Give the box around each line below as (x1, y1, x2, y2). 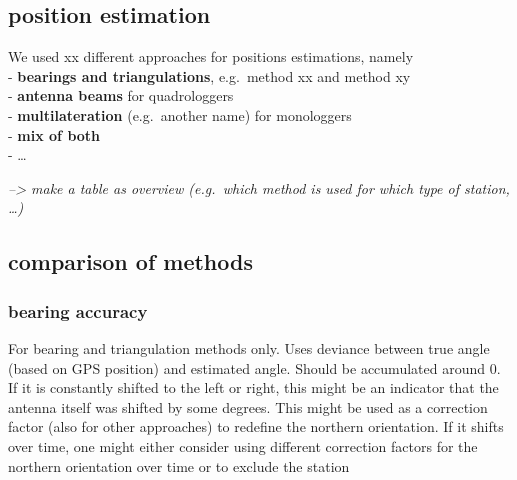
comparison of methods (8, 246, 253, 277)
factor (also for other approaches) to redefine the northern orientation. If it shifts (8, 416, 504, 437)
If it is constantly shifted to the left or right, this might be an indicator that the (8, 377, 499, 398)
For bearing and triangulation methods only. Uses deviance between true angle (8, 337, 490, 358)
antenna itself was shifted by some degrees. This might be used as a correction (8, 396, 488, 417)
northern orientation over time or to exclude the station (8, 455, 350, 476)
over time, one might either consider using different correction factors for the (8, 435, 478, 456)
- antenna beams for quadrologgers (8, 85, 234, 106)
